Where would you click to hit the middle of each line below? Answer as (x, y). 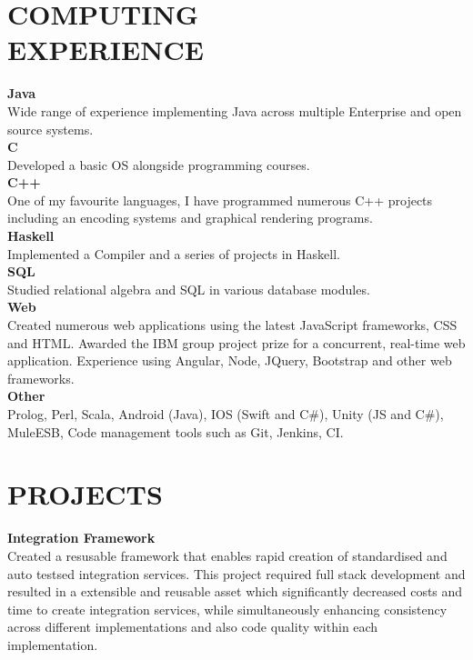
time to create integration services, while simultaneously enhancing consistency (227, 609)
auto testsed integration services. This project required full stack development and (236, 573)
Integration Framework (81, 538)
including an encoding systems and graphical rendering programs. (190, 218)
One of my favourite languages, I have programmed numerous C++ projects (220, 200)
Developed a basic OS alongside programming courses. (159, 164)
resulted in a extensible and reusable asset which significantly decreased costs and (235, 591)
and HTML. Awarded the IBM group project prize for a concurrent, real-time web (236, 342)
